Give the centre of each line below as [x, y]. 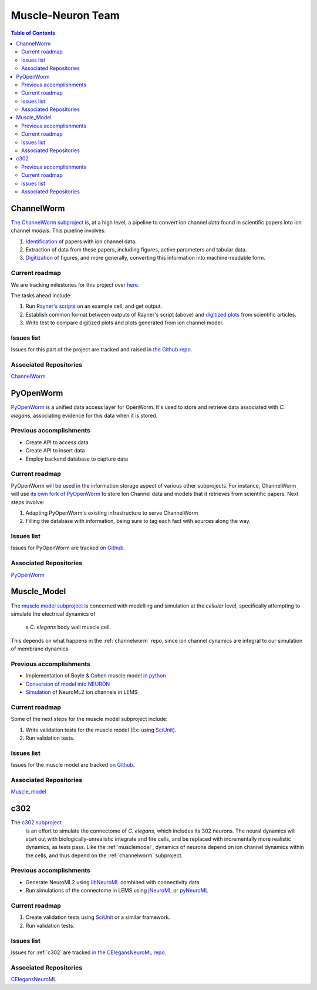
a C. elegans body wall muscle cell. [68, 627]
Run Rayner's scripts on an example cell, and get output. [94, 306]
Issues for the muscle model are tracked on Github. [73, 765]
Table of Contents [33, 33]
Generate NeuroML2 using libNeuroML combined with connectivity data [112, 882]
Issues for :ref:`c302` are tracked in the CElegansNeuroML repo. [89, 952]
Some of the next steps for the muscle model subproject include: [89, 719]
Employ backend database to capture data [77, 459]
